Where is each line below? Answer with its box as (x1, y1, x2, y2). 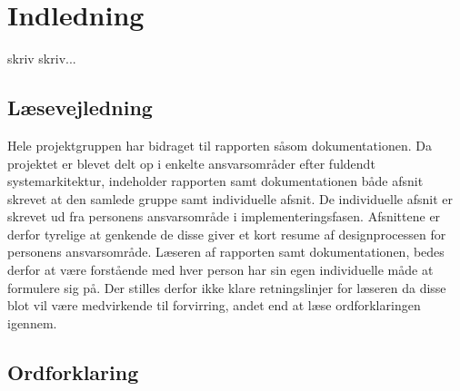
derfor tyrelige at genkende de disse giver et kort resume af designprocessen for (7, 224, 446, 243)
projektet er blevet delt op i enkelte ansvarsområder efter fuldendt (7, 153, 375, 172)
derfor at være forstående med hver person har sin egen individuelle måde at (7, 260, 434, 279)
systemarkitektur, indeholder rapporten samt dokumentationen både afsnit (7, 171, 424, 191)
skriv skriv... (7, 49, 76, 68)
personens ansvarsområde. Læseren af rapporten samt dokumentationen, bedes (7, 242, 445, 261)
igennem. (7, 313, 57, 332)
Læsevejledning (7, 93, 153, 122)
